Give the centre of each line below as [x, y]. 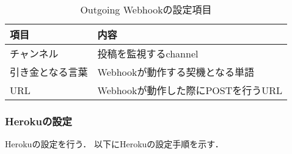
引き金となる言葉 [49, 72]
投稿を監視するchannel [148, 53]
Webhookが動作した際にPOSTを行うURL [190, 90]
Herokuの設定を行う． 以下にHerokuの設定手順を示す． [114, 144]
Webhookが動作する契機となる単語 [176, 72]
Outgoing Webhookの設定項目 [146, 9]
